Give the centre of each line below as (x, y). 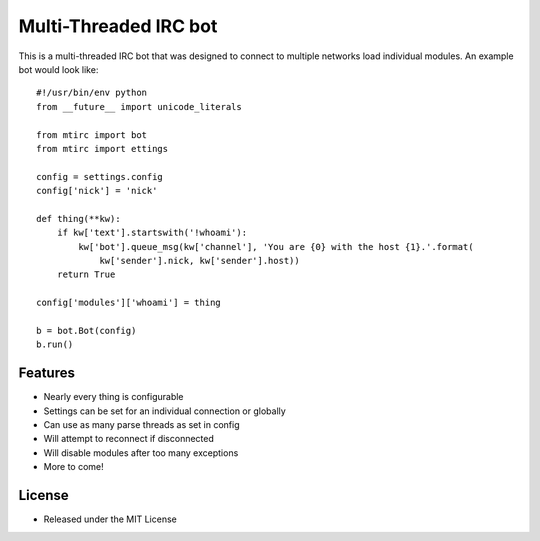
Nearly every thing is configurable (113, 397)
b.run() (55, 344)
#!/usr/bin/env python (92, 93)
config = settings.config (100, 176)
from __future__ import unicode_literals (139, 106)
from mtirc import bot (92, 134)
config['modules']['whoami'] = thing (129, 303)
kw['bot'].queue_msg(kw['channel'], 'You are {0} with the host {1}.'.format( (276, 246)
